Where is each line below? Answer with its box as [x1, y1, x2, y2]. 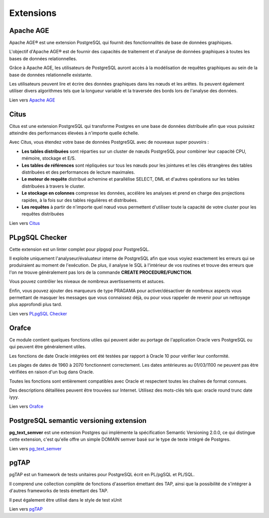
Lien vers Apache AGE [9, 97, 55, 103]
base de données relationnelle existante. [9, 72, 92, 78]
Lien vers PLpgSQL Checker [9, 311, 67, 316]
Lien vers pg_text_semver [9, 445, 62, 451]
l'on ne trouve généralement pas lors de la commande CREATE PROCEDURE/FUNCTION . [9, 269, 193, 275]
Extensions [9, 7, 57, 18]
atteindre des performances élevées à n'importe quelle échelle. [9, 130, 139, 136]
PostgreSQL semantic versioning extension [9, 416, 147, 425]
